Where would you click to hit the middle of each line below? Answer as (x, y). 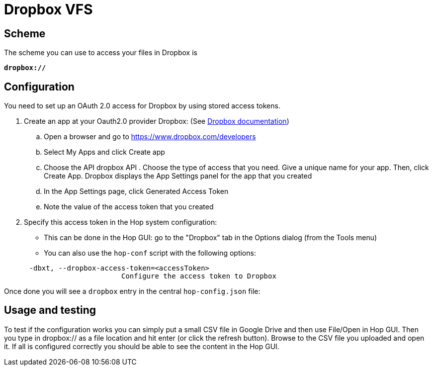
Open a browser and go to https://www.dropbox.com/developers (150, 137)
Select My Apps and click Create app (104, 152)
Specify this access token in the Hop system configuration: (121, 222)
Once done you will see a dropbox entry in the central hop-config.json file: (132, 291)
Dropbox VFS (48, 9)
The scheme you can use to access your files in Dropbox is (101, 53)
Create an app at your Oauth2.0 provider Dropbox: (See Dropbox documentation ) (157, 121)
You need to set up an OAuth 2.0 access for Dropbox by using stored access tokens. (142, 106)
